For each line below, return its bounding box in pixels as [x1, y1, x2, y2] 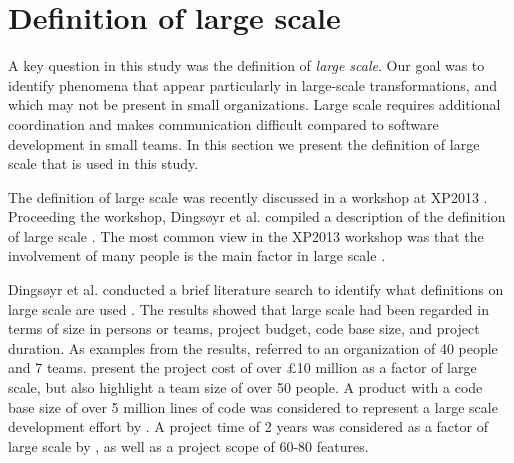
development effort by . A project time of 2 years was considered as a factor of [8, 416, 488, 437]
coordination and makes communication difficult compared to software [8, 113, 439, 134]
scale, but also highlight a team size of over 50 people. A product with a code [8, 377, 483, 398]
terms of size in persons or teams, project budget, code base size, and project [8, 318, 480, 339]
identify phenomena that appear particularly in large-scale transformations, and [8, 74, 497, 95]
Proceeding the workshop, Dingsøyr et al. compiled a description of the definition [8, 206, 506, 227]
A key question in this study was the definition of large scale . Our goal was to [8, 55, 485, 76]
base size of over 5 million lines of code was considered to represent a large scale [8, 396, 498, 417]
